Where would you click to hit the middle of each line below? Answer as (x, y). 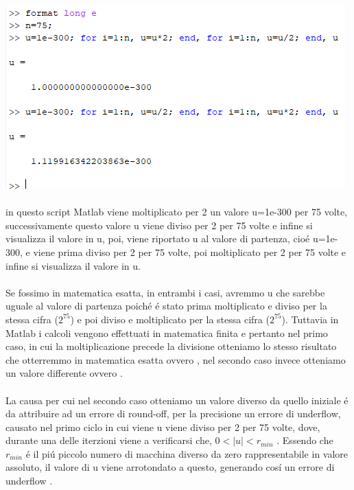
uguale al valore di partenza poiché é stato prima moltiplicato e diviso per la (166, 306)
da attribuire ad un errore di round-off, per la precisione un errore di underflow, (173, 413)
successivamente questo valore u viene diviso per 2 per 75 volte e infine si (159, 225)
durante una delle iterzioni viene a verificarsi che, (109, 440)
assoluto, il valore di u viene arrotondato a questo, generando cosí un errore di (170, 467)
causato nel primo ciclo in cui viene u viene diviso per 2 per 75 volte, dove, (163, 427)
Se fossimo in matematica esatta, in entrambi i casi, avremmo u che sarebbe (165, 292)
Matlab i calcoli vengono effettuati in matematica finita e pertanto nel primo (167, 332)
